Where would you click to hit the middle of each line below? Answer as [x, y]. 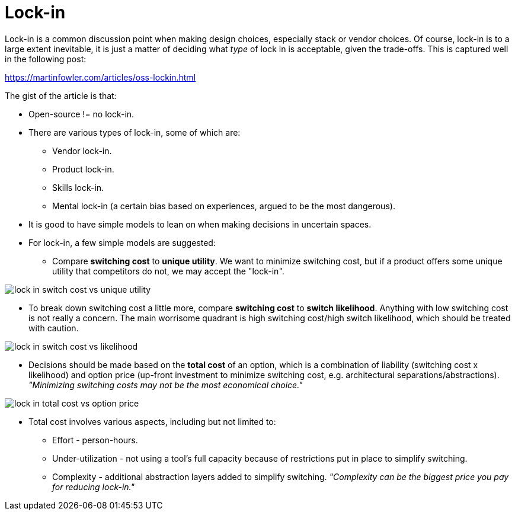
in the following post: [46, 59]
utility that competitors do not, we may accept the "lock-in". [168, 271]
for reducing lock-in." [93, 487]
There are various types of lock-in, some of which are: [135, 132]
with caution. [54, 328]
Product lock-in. [83, 169]
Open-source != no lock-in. [81, 114]
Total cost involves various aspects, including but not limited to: [152, 421]
